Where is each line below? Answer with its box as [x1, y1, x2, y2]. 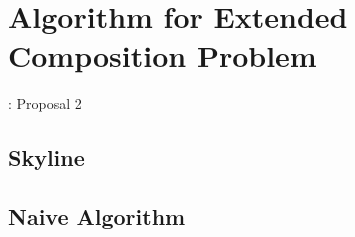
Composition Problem [8, 35, 317, 76]
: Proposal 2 [8, 93, 82, 114]
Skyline [8, 142, 85, 173]
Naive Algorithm [8, 201, 186, 232]
